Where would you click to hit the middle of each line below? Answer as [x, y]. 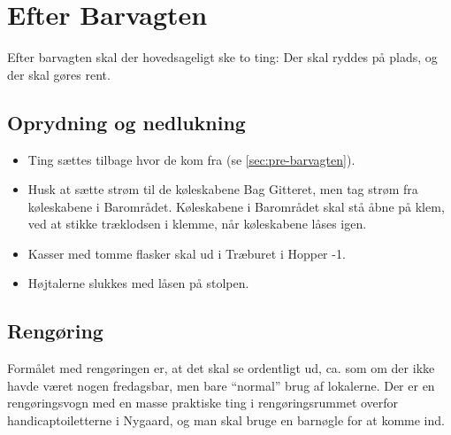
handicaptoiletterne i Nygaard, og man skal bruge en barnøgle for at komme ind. [226, 420]
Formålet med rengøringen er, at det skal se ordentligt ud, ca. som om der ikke [221, 368]
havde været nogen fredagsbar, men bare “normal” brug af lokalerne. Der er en [221, 385]
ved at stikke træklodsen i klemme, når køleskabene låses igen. [197, 224]
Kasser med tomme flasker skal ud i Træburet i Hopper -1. [187, 253]
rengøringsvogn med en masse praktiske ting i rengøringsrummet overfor [203, 403]
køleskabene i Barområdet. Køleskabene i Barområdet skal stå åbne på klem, [236, 206]
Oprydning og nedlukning [126, 122]
